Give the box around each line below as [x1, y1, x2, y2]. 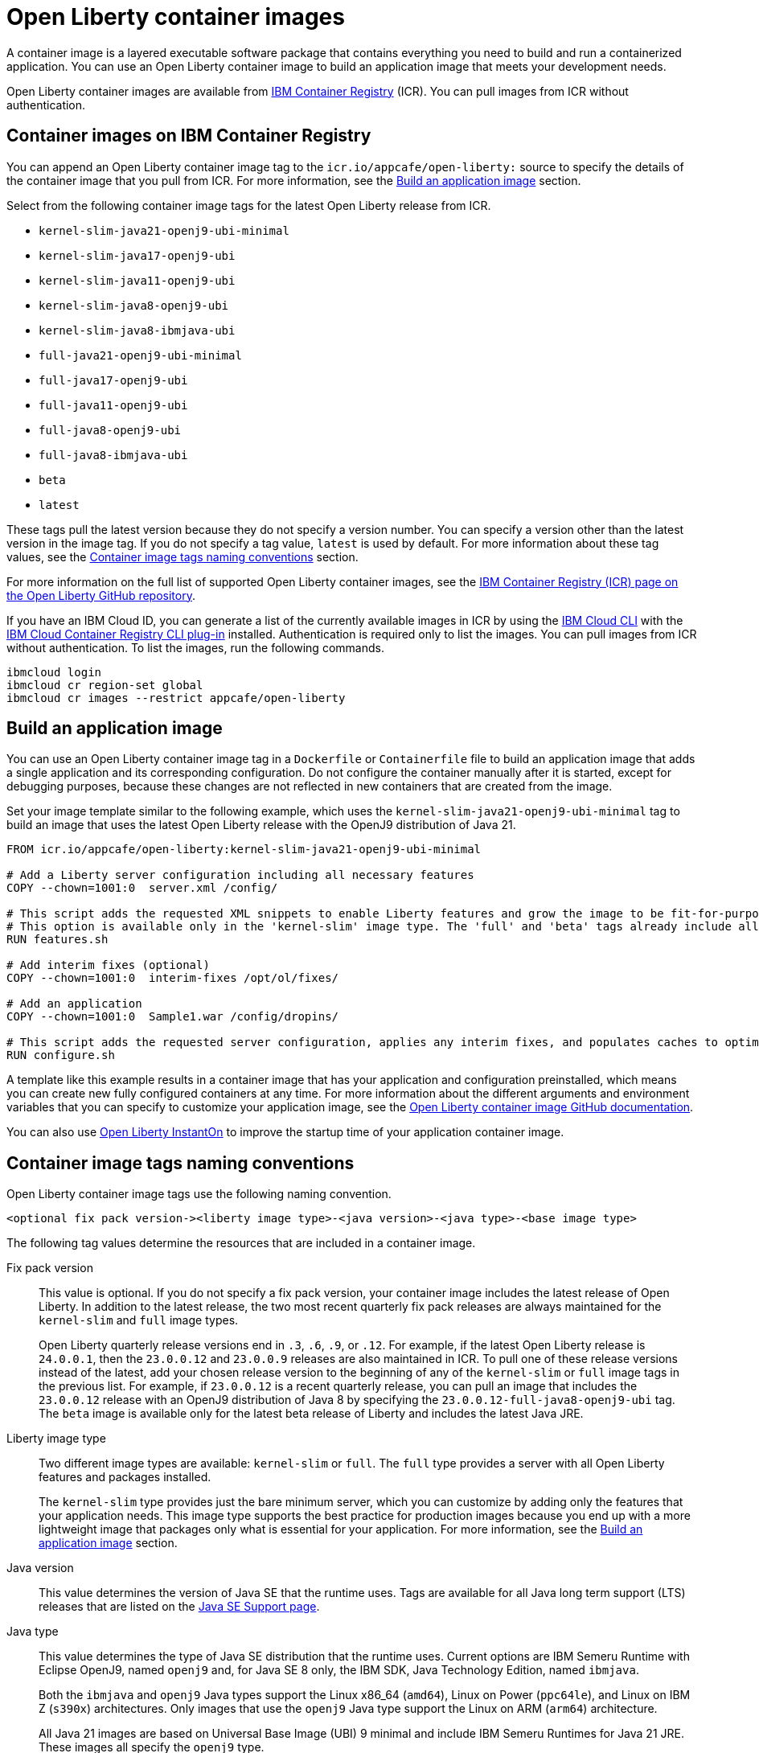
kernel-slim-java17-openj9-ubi [39, 248, 236, 262]
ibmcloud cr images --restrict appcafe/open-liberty [6, 691, 346, 704]
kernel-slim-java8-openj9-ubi [39, 298, 229, 312]
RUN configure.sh [6, 1049, 115, 1062]
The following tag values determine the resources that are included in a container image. [6, 1236, 476, 1250]
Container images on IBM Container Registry [6, 125, 371, 146]
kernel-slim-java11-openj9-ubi [39, 273, 236, 287]
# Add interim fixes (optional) [6, 959, 210, 972]
